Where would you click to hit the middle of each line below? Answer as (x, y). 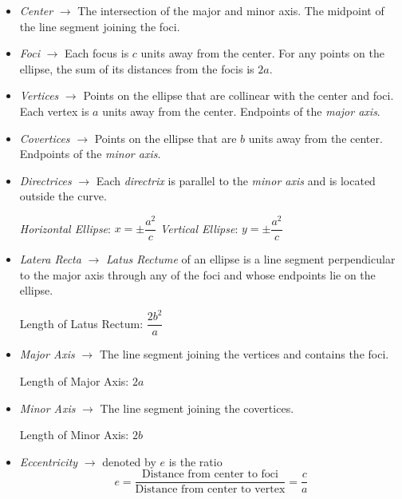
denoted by (129, 461)
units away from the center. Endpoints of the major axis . (241, 111)
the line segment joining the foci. (100, 26)
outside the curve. (63, 196)
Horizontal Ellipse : (65, 228)
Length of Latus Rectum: (81, 323)
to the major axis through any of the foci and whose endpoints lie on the (197, 274)
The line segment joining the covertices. (197, 408)
